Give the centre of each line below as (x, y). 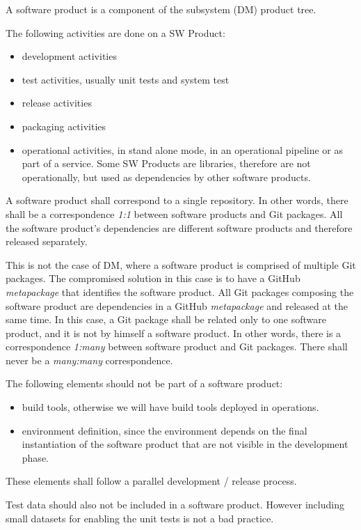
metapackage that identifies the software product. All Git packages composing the (180, 291)
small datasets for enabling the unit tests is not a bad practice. (140, 518)
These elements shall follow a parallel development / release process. (151, 481)
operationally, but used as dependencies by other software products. (166, 177)
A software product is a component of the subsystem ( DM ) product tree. (161, 9)
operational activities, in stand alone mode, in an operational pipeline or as (183, 149)
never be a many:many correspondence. (89, 360)
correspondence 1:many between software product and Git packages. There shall (177, 346)
